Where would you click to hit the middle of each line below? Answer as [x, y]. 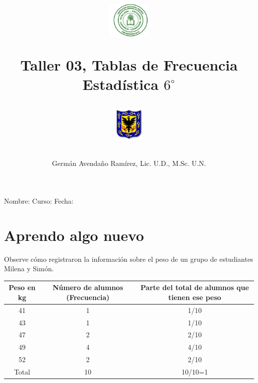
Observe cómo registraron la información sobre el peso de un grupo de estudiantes [129, 259]
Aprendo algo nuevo [74, 235]
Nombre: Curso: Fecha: [39, 200]
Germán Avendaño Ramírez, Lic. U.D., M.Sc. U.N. [129, 163]
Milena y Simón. [29, 268]
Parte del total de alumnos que [195, 287]
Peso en [22, 287]
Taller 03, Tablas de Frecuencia [129, 64]
